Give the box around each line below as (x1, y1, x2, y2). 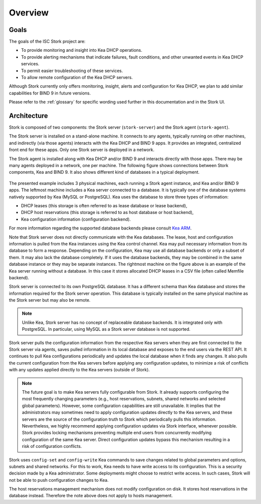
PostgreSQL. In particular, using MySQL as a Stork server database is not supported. (22, 326, 191, 332)
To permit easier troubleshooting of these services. (21, 68, 123, 74)
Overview (9, 7, 49, 18)
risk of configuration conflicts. (22, 443, 82, 449)
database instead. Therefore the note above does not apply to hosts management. (9, 493, 173, 499)
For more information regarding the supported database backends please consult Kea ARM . (9, 225, 192, 231)
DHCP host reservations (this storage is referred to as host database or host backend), (21, 210, 194, 215)
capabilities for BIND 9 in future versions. (9, 90, 91, 96)
